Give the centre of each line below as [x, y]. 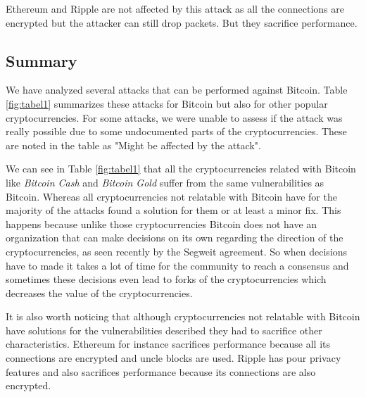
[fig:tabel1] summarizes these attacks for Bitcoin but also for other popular [167, 103]
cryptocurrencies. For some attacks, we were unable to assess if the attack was [174, 117]
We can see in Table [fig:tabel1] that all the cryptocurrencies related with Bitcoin [181, 169]
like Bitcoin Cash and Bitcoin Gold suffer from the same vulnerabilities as [165, 182]
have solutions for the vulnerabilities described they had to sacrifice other [164, 330]
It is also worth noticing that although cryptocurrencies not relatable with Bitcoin [183, 316]
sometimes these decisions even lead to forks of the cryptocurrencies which [166, 279]
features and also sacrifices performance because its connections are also [161, 371]
